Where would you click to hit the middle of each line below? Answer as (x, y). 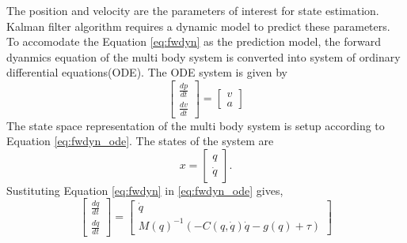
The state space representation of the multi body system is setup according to (196, 125)
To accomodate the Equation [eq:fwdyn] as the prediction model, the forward (194, 41)
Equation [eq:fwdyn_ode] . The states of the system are (140, 141)
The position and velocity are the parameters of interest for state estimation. (193, 10)
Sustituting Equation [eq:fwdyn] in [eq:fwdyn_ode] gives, (145, 190)
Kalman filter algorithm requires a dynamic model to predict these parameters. (198, 26)
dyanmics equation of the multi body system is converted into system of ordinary (203, 56)
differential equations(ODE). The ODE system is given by (147, 72)
